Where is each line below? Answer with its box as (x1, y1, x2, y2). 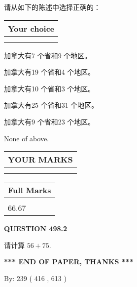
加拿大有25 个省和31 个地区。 (4, 100, 99, 110)
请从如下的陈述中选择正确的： (4, 2, 101, 12)
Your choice (8, 22, 55, 34)
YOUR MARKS (8, 154, 73, 165)
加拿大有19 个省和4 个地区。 (4, 67, 95, 77)
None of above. (4, 133, 49, 143)
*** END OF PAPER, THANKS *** (4, 256, 134, 267)
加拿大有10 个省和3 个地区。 (4, 83, 95, 93)
